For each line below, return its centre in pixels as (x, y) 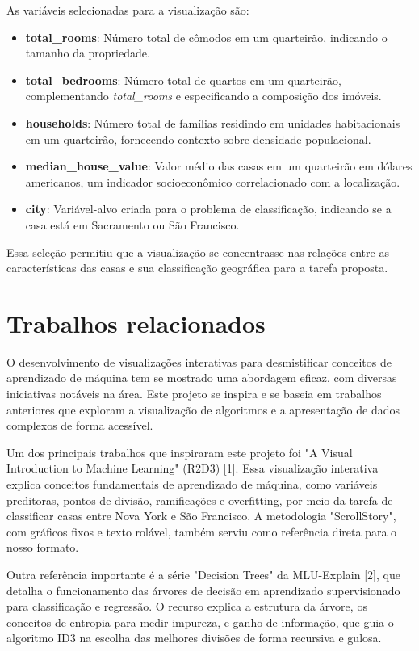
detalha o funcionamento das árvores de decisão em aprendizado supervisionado (203, 590)
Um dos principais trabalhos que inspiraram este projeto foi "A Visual (180, 452)
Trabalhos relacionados (136, 323)
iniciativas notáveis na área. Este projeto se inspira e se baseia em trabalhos (194, 394)
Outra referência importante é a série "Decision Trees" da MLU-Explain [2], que (203, 574)
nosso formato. (43, 547)
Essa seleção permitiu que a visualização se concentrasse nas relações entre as (198, 252)
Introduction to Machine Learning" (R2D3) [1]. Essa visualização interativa (193, 468)
